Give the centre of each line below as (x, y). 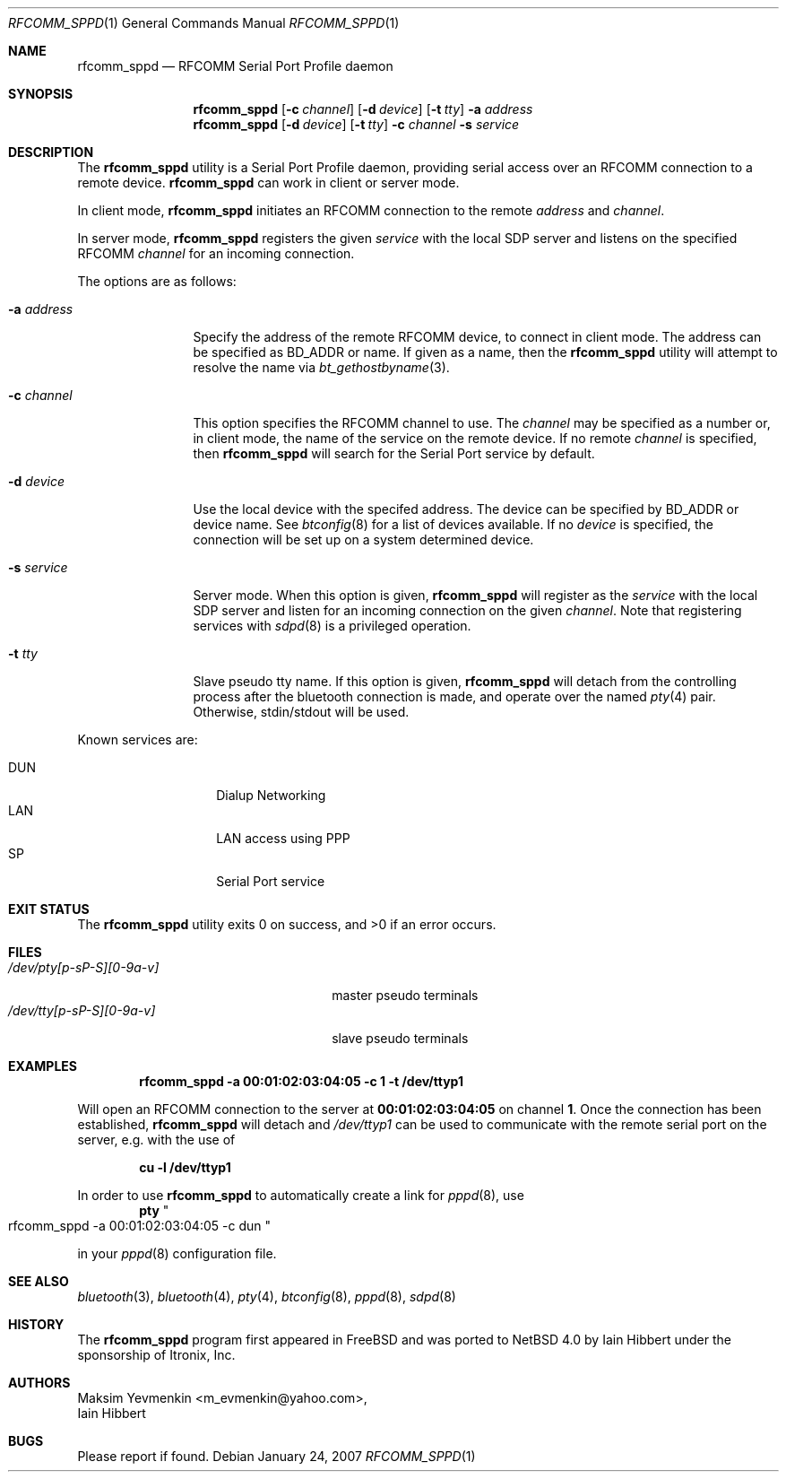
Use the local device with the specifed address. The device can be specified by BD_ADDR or (466, 509)
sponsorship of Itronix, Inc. (156, 1355)
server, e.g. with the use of (156, 1140)
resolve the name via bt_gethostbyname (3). (321, 367)
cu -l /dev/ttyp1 (185, 1167)
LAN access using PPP (283, 838)
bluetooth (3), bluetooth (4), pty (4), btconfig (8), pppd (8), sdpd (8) (267, 1296)
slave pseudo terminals (400, 1038)
